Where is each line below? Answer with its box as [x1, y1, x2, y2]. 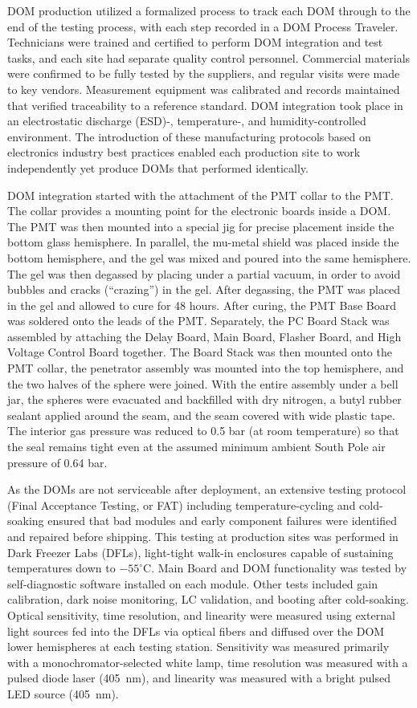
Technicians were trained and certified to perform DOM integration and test [7, 34, 383, 51]
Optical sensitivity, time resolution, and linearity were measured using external [7, 606, 395, 623]
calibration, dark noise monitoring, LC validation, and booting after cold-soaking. [7, 591, 409, 608]
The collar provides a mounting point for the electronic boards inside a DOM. [7, 202, 391, 219]
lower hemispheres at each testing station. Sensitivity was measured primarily [7, 638, 390, 655]
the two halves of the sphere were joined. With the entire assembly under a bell [7, 375, 399, 392]
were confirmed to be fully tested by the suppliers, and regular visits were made [7, 65, 400, 82]
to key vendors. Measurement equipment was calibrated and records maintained [7, 80, 400, 97]
